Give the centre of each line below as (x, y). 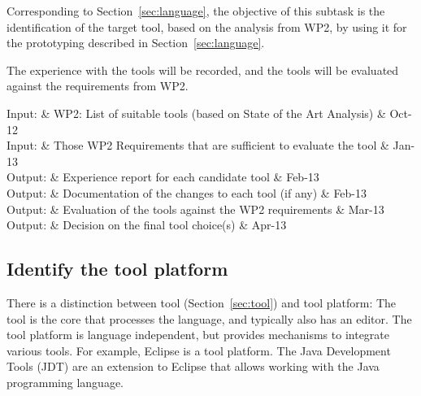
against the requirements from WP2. (98, 86)
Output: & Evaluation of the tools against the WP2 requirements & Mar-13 (195, 209)
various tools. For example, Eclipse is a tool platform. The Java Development (199, 350)
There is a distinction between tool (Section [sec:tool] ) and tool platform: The (202, 302)
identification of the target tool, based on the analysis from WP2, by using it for (207, 26)
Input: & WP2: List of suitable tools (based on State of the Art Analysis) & (196, 113)
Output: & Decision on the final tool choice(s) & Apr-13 (147, 225)
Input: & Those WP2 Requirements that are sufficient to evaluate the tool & (198, 145)
